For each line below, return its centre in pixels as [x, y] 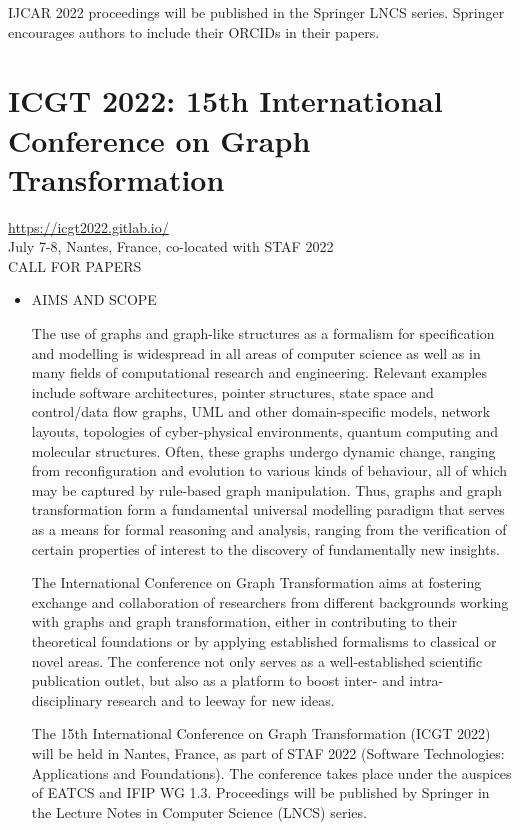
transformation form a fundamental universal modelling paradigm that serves [268, 509]
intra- [426, 680]
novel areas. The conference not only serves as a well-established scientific [257, 660]
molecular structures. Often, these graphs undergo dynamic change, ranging [263, 450]
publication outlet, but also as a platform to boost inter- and [218, 680]
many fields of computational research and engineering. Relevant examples [259, 372]
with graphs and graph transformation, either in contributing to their [244, 621]
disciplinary [67, 699]
